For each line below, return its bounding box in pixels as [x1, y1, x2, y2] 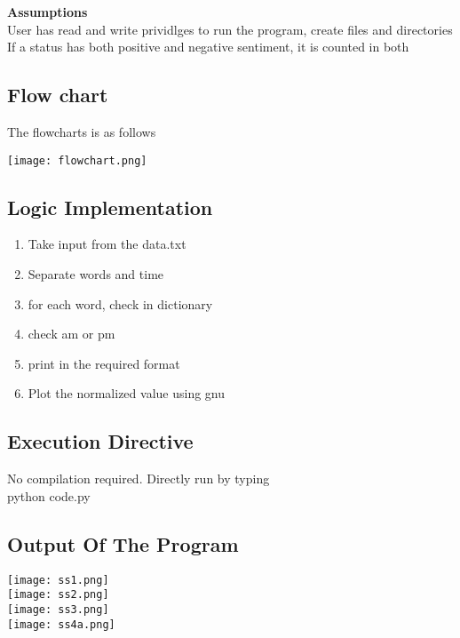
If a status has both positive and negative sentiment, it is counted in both [7, 37, 409, 56]
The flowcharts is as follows [7, 122, 156, 140]
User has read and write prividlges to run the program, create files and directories [7, 20, 453, 38]
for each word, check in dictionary [28, 294, 213, 313]
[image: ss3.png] [7, 602, 109, 616]
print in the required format [28, 354, 180, 372]
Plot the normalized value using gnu [28, 384, 226, 403]
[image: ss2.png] [7, 588, 109, 602]
